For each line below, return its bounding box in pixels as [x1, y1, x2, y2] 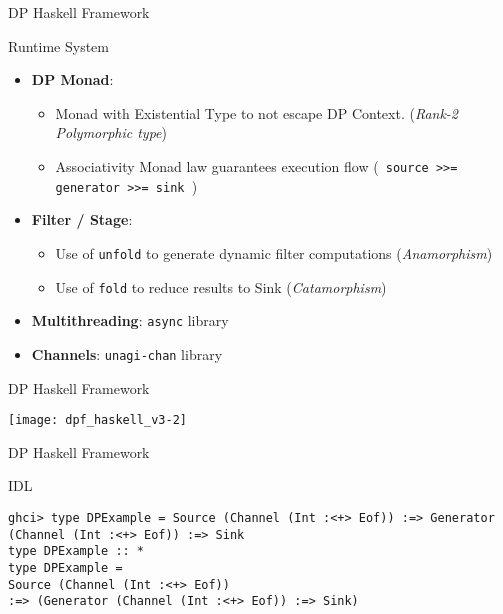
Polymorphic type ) [55, 122, 167, 143]
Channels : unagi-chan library [31, 343, 223, 364]
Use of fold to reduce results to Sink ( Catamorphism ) [55, 276, 387, 297]
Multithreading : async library [31, 310, 229, 331]
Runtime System [8, 35, 109, 56]
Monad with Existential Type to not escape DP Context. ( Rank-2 [55, 102, 459, 123]
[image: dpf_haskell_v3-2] [8, 413, 187, 428]
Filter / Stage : [31, 209, 133, 230]
